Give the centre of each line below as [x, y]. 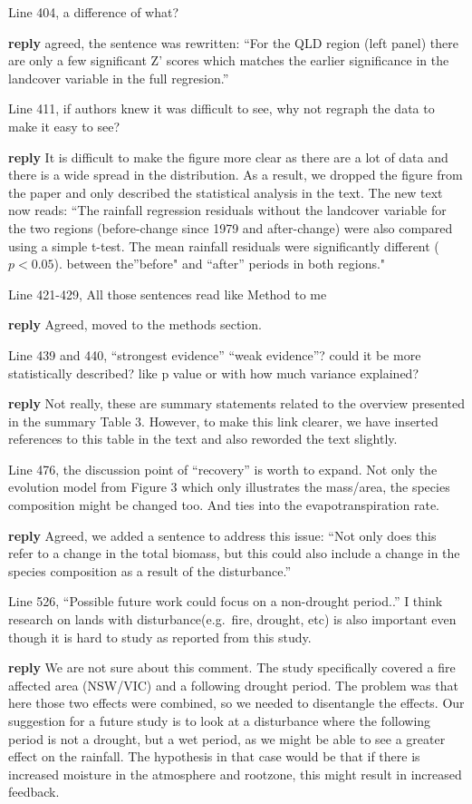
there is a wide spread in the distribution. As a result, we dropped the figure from [236, 175]
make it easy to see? [64, 126]
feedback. [34, 792]
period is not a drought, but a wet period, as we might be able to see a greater [227, 738]
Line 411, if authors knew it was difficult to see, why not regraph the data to [222, 108]
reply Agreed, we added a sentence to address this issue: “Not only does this [222, 535]
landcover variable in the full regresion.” [119, 78]
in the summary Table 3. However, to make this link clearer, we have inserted [223, 421]
